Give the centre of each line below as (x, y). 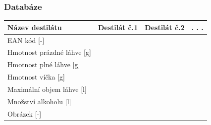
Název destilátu (35, 27)
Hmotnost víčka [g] (36, 77)
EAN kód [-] (26, 40)
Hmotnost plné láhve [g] (44, 64)
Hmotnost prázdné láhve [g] (49, 52)
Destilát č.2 (165, 27)
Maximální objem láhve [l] (47, 89)
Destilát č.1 (118, 27)
